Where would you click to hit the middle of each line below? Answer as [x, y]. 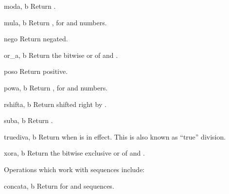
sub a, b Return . [28, 120]
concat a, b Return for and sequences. [59, 185]
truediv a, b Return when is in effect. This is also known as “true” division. [115, 136]
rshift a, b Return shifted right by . [55, 104]
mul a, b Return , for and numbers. [55, 22]
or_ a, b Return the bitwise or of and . [61, 55]
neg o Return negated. [36, 39]
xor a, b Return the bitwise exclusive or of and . [74, 153]
